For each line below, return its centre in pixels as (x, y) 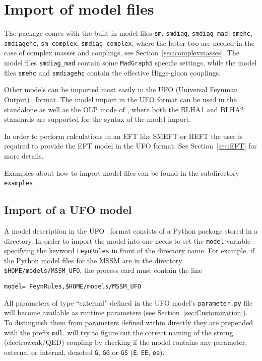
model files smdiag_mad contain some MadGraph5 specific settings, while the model (130, 63)
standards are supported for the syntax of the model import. (97, 119)
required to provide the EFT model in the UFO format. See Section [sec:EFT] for (130, 146)
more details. (24, 155)
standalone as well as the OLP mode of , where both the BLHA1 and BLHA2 (124, 109)
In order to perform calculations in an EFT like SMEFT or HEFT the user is (123, 136)
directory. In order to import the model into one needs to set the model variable (127, 240)
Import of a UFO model (68, 210)
